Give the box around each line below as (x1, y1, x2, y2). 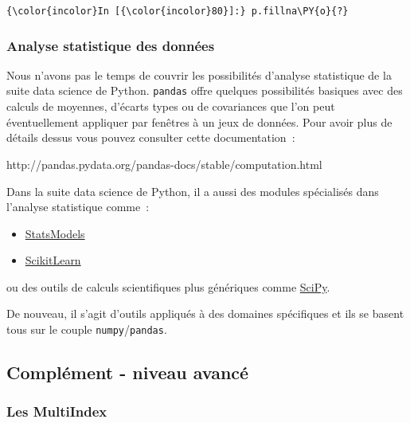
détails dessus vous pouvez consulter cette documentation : (6, 129, 295, 146)
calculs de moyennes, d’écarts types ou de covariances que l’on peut (6, 98, 335, 115)
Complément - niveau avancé (6, 360, 249, 385)
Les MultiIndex (6, 401, 107, 421)
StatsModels (25, 225, 85, 241)
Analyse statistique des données (6, 35, 215, 55)
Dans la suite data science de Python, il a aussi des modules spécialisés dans (6, 182, 379, 199)
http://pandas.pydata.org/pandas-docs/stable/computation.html (6, 155, 322, 172)
